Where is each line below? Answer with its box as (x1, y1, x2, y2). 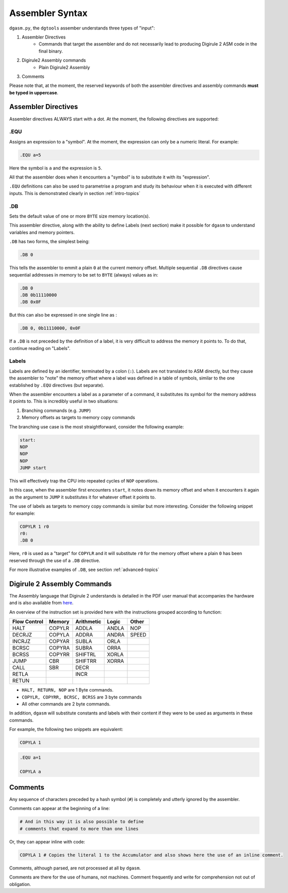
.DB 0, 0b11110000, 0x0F (19, 325, 81, 331)
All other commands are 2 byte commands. (21, 701, 111, 707)
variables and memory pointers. (9, 229, 75, 235)
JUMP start (19, 465, 46, 471)
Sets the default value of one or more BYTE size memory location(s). (9, 213, 150, 219)
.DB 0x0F (19, 299, 41, 305)
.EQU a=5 (19, 152, 41, 157)
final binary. (38, 48, 63, 54)
